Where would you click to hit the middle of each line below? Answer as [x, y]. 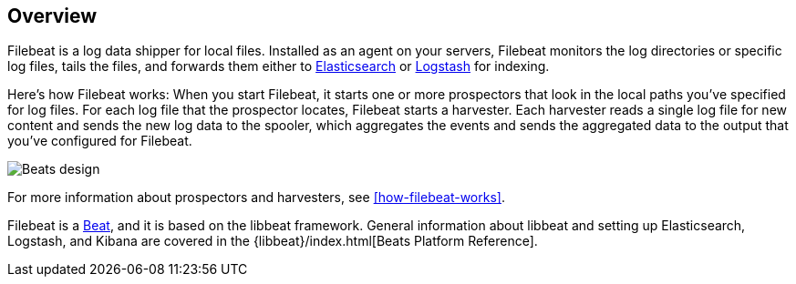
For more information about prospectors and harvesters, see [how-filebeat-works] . [256, 198]
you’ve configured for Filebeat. [100, 141]
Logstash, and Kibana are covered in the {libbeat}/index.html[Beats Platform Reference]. [273, 241]
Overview [52, 16]
